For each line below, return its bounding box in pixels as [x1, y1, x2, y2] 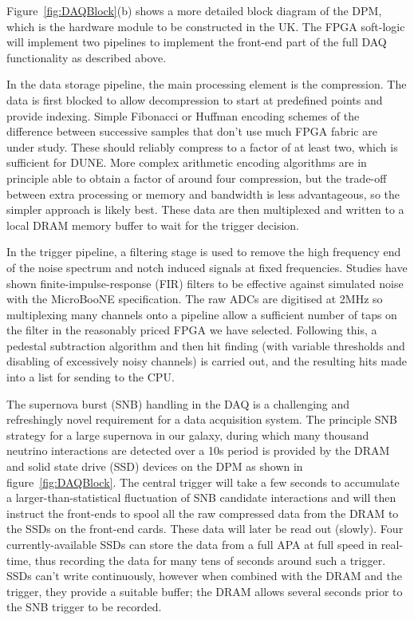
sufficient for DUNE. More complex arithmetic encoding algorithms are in [6, 154, 367, 171]
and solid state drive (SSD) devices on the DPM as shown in [6, 458, 303, 475]
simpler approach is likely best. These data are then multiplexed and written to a [6, 201, 404, 218]
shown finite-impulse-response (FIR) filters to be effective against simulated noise [6, 274, 404, 291]
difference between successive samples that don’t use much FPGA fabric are [6, 123, 377, 140]
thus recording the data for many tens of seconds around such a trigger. [34, 551, 386, 568]
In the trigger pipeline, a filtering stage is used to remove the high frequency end [6, 243, 401, 260]
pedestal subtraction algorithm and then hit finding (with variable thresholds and [6, 337, 405, 353]
